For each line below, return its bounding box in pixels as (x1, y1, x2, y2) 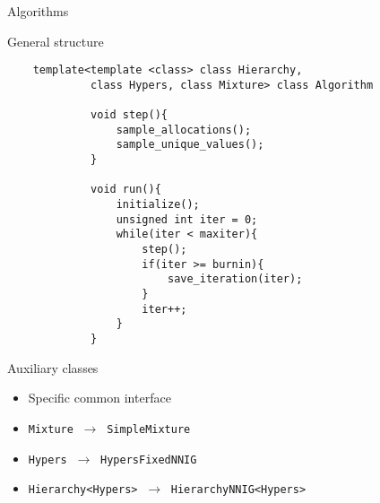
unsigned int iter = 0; (116, 212, 258, 226)
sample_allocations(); (116, 123, 252, 136)
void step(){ (91, 108, 168, 122)
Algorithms (7, 2, 69, 20)
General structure (7, 31, 104, 50)
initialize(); (116, 198, 200, 212)
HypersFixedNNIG (100, 453, 197, 466)
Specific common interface (28, 388, 171, 407)
